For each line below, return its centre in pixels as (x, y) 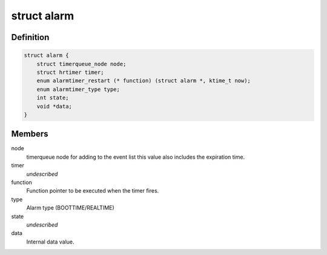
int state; (53, 98)
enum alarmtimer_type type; (78, 89)
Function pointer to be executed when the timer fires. (93, 191)
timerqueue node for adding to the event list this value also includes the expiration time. (136, 157)
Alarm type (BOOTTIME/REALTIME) (70, 208)
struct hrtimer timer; (70, 72)
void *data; (54, 106)
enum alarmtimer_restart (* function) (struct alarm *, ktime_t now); (144, 81)
